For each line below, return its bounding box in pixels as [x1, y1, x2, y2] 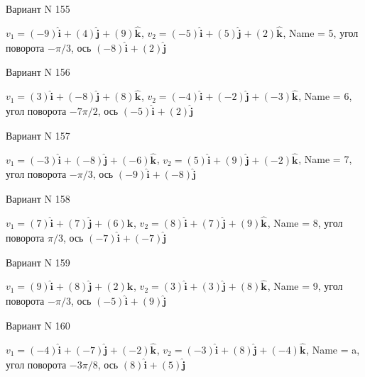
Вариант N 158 [6, 191, 70, 206]
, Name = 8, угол [267, 215, 343, 230]
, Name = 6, [298, 89, 352, 103]
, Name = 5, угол [283, 25, 359, 40]
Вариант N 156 [6, 64, 70, 79]
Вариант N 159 [6, 254, 70, 269]
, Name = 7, [298, 152, 352, 167]
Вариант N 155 [6, 1, 70, 16]
